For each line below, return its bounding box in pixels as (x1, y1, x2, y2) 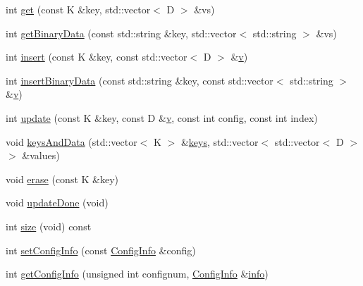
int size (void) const (6, 218, 92, 233)
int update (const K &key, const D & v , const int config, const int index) (6, 110, 318, 125)
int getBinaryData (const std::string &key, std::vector (6, 25, 237, 40)
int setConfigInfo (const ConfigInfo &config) (6, 242, 196, 257)
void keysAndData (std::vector (6, 134, 137, 149)
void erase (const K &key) (6, 171, 119, 186)
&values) (22, 148, 60, 163)
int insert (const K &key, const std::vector (6, 49, 187, 64)
